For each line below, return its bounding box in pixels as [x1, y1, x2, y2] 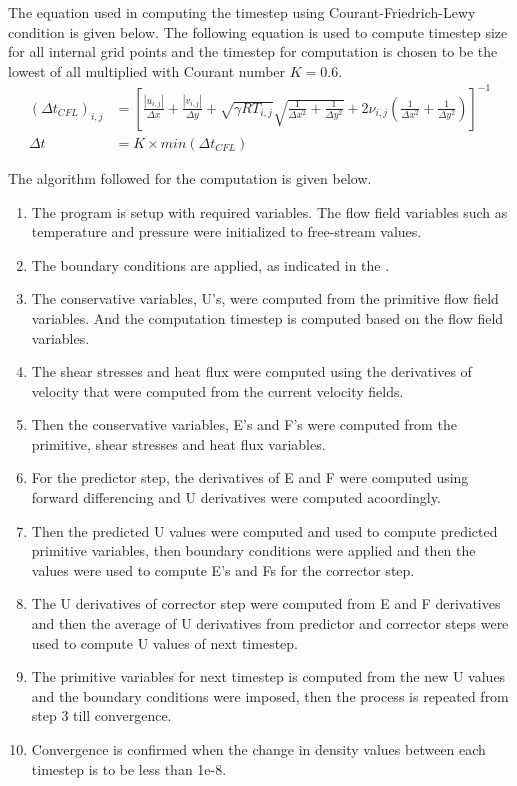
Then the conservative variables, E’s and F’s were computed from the [31, 414, 457, 435]
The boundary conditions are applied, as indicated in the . [31, 254, 390, 275]
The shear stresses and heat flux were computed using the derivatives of [31, 361, 472, 382]
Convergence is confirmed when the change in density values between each [31, 739, 486, 759]
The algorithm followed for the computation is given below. [8, 167, 372, 188]
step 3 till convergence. [31, 705, 172, 726]
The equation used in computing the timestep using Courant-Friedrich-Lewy [8, 2, 476, 22]
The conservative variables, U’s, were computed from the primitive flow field [31, 288, 499, 309]
